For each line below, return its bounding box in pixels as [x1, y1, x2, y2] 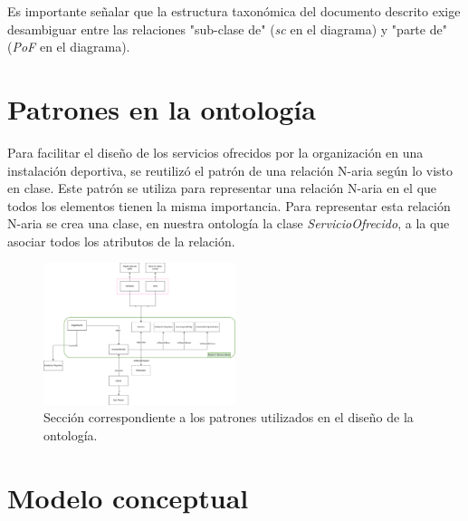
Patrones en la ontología [7, 90, 316, 127]
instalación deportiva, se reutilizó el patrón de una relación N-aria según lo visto [7, 160, 454, 179]
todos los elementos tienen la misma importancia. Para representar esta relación [7, 196, 451, 215]
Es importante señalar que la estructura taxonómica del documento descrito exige [7, 2, 461, 20]
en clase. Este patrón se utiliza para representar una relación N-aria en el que [7, 178, 437, 198]
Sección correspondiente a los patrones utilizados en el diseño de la [43, 408, 414, 427]
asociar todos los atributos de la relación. [7, 231, 235, 250]
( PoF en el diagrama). [7, 37, 130, 56]
